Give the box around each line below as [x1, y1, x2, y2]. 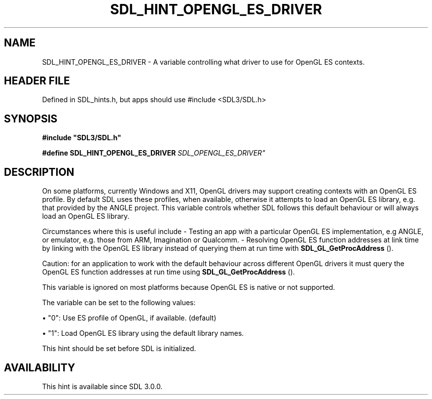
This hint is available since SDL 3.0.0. [42, 382, 163, 391]
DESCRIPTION [4, 165, 74, 178]
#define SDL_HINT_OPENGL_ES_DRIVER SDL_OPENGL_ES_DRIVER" [42, 149, 265, 158]
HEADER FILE [4, 75, 70, 87]
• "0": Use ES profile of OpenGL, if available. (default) [42, 314, 216, 322]
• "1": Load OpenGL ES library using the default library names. [42, 329, 244, 338]
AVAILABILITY [4, 361, 75, 374]
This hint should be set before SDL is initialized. [42, 344, 196, 353]
